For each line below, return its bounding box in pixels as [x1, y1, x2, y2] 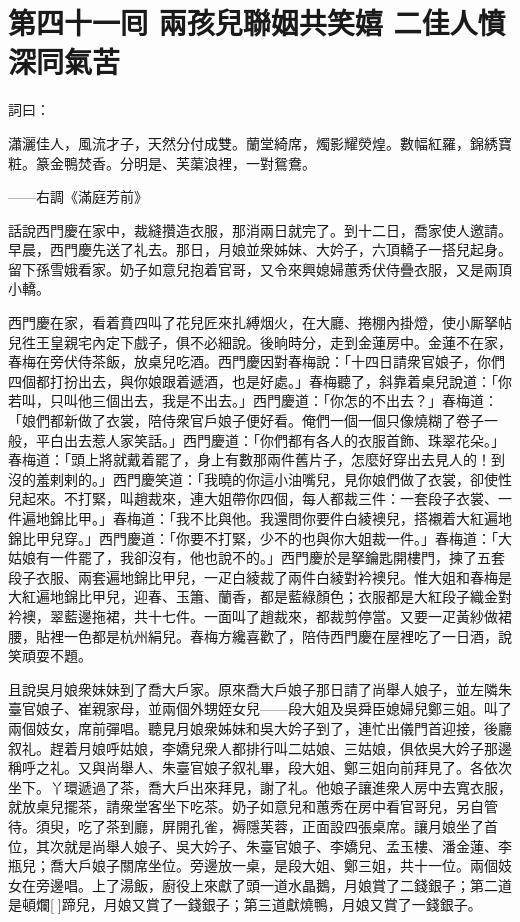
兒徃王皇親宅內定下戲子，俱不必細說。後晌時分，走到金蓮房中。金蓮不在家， [8, 331, 512, 352]
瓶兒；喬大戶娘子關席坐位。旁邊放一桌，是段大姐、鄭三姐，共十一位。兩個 [8, 855, 498, 876]
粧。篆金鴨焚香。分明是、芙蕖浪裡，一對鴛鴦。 [8, 152, 316, 173]
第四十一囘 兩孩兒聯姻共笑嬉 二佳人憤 [8, 2, 506, 43]
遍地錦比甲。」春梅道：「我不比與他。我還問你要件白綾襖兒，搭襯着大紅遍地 [21, 508, 512, 528]
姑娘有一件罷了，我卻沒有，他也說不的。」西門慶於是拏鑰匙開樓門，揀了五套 [8, 547, 505, 568]
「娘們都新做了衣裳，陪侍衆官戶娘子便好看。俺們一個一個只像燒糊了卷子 [8, 410, 484, 431]
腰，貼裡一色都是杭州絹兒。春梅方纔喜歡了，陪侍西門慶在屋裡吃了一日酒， [8, 625, 498, 646]
